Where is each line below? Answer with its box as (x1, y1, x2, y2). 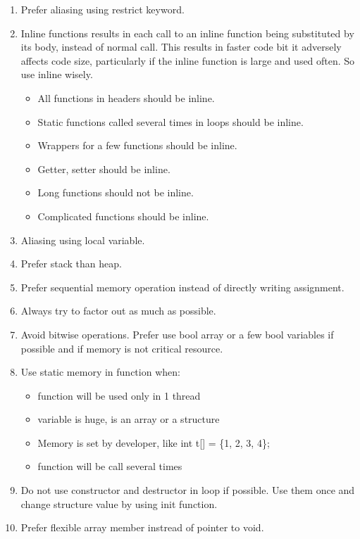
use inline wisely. (20, 67, 93, 82)
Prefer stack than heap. (20, 256, 122, 271)
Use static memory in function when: (20, 364, 180, 379)
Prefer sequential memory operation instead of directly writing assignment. (20, 279, 345, 294)
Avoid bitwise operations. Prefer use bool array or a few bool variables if (20, 326, 334, 341)
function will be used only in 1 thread (37, 388, 201, 402)
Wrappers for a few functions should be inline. (37, 138, 237, 153)
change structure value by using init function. (20, 496, 218, 511)
